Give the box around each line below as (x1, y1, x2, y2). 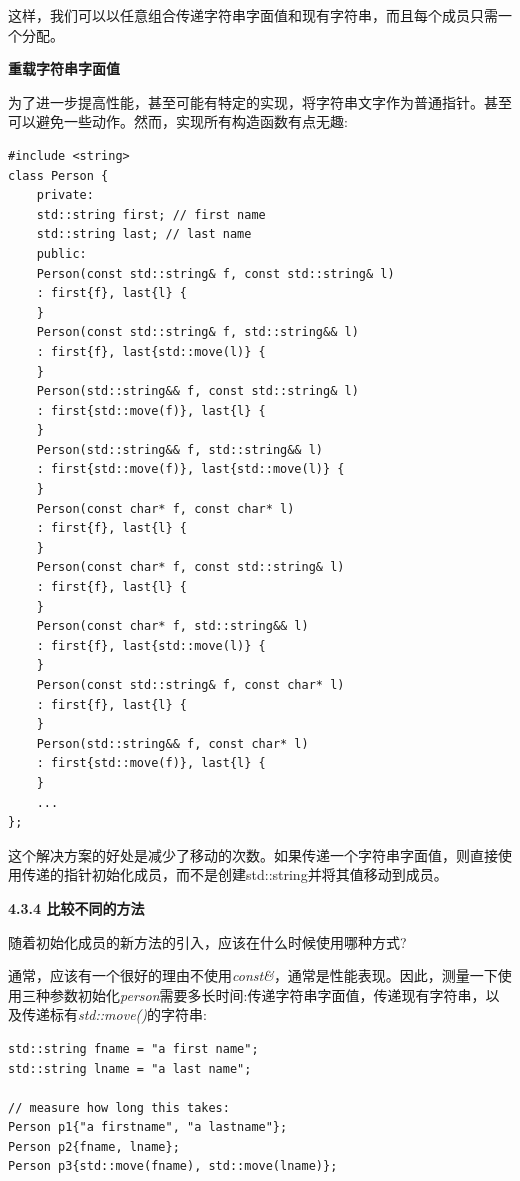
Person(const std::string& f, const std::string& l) (36, 266, 395, 281)
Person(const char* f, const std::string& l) (36, 560, 345, 575)
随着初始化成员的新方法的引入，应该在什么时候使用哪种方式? (8, 931, 407, 952)
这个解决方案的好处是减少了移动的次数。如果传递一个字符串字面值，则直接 (8, 844, 498, 865)
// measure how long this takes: (8, 1100, 230, 1115)
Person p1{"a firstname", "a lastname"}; (8, 1120, 288, 1135)
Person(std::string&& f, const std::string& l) (36, 384, 359, 399)
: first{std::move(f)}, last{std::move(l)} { (36, 462, 345, 477)
